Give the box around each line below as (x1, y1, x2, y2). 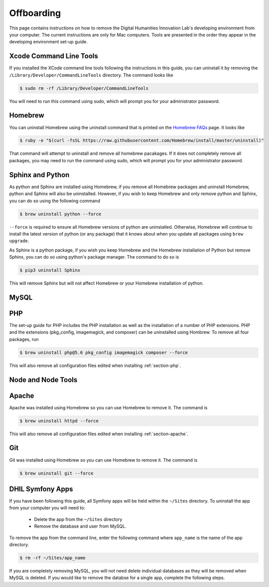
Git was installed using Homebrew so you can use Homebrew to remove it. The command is (9, 457, 198, 463)
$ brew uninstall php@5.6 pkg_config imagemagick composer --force (19, 349, 188, 355)
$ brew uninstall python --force (19, 211, 102, 217)
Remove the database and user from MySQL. (34, 523, 127, 529)
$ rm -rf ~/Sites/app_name (19, 555, 86, 561)
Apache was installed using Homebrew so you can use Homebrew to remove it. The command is (9, 404, 208, 410)
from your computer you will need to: (9, 505, 86, 511)
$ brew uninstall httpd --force (19, 418, 99, 424)
